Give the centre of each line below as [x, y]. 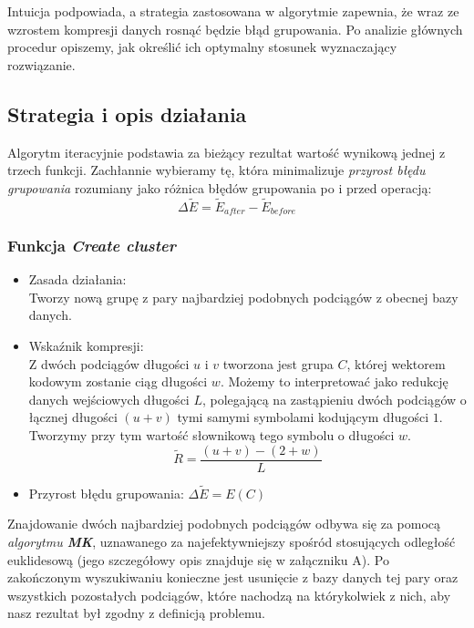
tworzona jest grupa [278, 363]
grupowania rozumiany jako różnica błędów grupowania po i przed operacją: [220, 187]
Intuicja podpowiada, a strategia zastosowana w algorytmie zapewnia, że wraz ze [233, 11]
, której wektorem [396, 363]
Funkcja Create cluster [92, 245]
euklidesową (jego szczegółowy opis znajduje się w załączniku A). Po [198, 559]
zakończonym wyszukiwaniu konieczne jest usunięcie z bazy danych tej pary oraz [233, 577]
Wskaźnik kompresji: [86, 346]
